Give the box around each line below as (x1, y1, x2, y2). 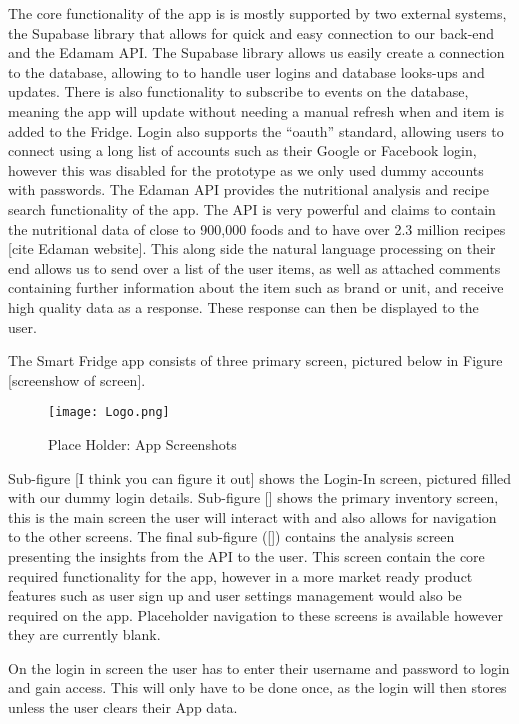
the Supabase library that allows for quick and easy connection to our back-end (8, 22, 495, 43)
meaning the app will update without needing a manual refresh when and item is (8, 100, 505, 121)
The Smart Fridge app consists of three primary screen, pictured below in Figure (8, 350, 503, 371)
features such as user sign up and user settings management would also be (8, 585, 462, 606)
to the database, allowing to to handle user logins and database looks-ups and (8, 61, 485, 82)
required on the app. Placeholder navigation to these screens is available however (8, 604, 503, 625)
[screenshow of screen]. (8, 369, 146, 390)
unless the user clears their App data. (8, 697, 238, 718)
